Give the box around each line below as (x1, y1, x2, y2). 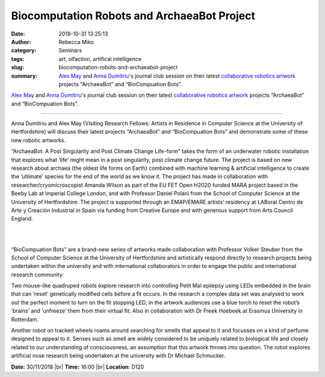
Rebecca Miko (58, 38, 94, 45)
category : (11, 47, 37, 54)
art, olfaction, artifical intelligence (58, 55, 141, 63)
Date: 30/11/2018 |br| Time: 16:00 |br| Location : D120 (11, 363, 144, 370)
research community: (11, 271, 64, 278)
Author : (11, 38, 31, 45)
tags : (11, 55, 25, 63)
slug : (11, 64, 24, 71)
